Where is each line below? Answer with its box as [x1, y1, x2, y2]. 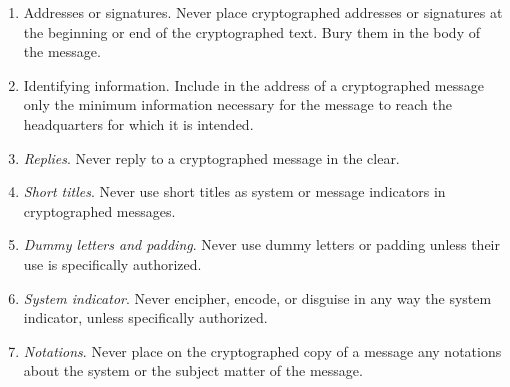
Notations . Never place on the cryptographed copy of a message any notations [23, 340, 502, 361]
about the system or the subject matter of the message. [23, 360, 363, 381]
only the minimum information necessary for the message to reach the [23, 94, 452, 115]
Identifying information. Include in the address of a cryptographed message [23, 74, 484, 95]
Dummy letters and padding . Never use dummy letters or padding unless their [23, 234, 501, 255]
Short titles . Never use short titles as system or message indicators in [23, 181, 446, 202]
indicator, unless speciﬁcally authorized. [23, 307, 268, 328]
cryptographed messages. [23, 200, 176, 221]
